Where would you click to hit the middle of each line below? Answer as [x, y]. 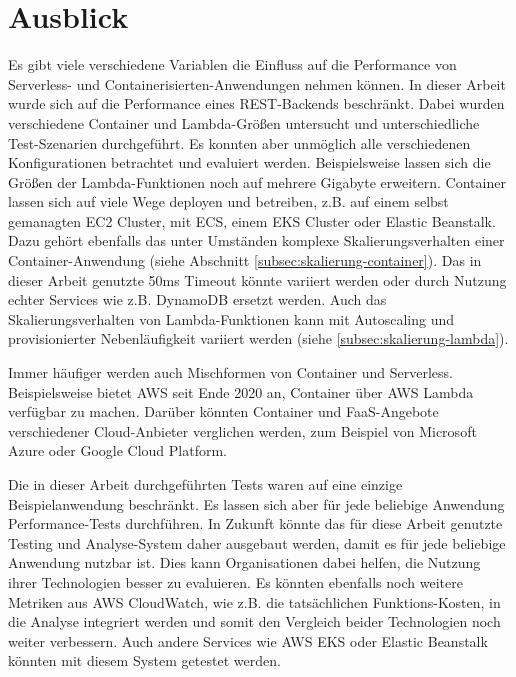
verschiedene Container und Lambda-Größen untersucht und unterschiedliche [244, 122]
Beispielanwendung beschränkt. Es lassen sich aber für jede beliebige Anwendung [256, 503]
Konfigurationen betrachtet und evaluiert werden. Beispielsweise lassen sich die [249, 162]
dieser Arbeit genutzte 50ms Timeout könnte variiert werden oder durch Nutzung [257, 279]
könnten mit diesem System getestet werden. [144, 660]
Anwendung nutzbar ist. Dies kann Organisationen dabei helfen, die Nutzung [244, 562]
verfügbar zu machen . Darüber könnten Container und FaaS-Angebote [223, 411]
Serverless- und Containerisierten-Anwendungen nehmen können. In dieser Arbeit [257, 83]
